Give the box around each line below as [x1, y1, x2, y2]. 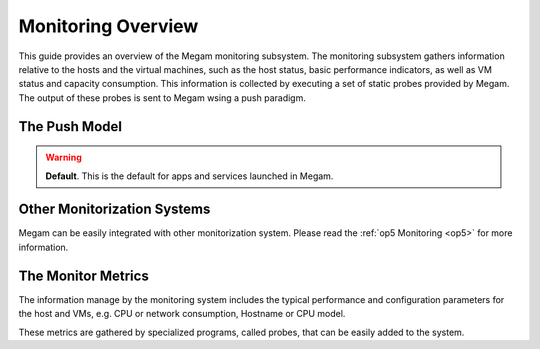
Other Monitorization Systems [18, 201, 211, 218]
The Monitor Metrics [18, 267, 149, 284]
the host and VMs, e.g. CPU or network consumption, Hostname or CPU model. [18, 308, 346, 320]
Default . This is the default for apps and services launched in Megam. [45, 170, 334, 182]
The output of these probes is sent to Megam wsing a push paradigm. [18, 91, 307, 104]
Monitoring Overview [18, 15, 199, 37]
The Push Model [18, 118, 122, 135]
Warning [45, 151, 82, 164]
